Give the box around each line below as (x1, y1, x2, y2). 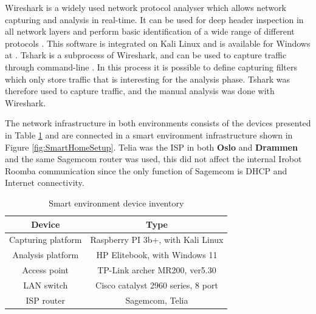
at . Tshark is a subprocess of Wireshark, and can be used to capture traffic (5, 49, 287, 61)
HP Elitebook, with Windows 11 (96, 248, 218, 261)
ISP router (26, 293, 65, 306)
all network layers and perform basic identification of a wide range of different (5, 25, 295, 38)
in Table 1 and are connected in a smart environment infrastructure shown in (5, 128, 293, 141)
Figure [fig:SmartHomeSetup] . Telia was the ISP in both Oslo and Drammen (5, 140, 298, 153)
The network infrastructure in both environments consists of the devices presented (5, 117, 311, 129)
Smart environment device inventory (49, 196, 184, 209)
